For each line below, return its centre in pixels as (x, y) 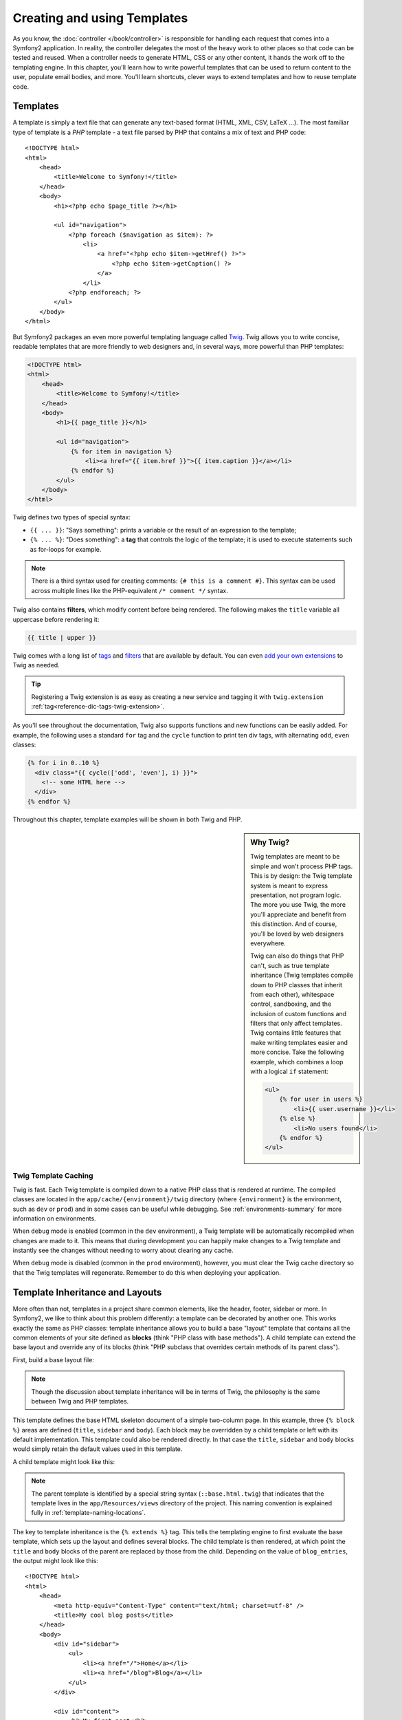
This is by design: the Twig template (301, 876)
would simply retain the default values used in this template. (98, 1449)
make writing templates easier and (299, 1042)
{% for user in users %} (321, 1099)
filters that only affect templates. (297, 1023)
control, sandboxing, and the (291, 1004)
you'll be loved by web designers (297, 934)
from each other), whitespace (292, 994)
